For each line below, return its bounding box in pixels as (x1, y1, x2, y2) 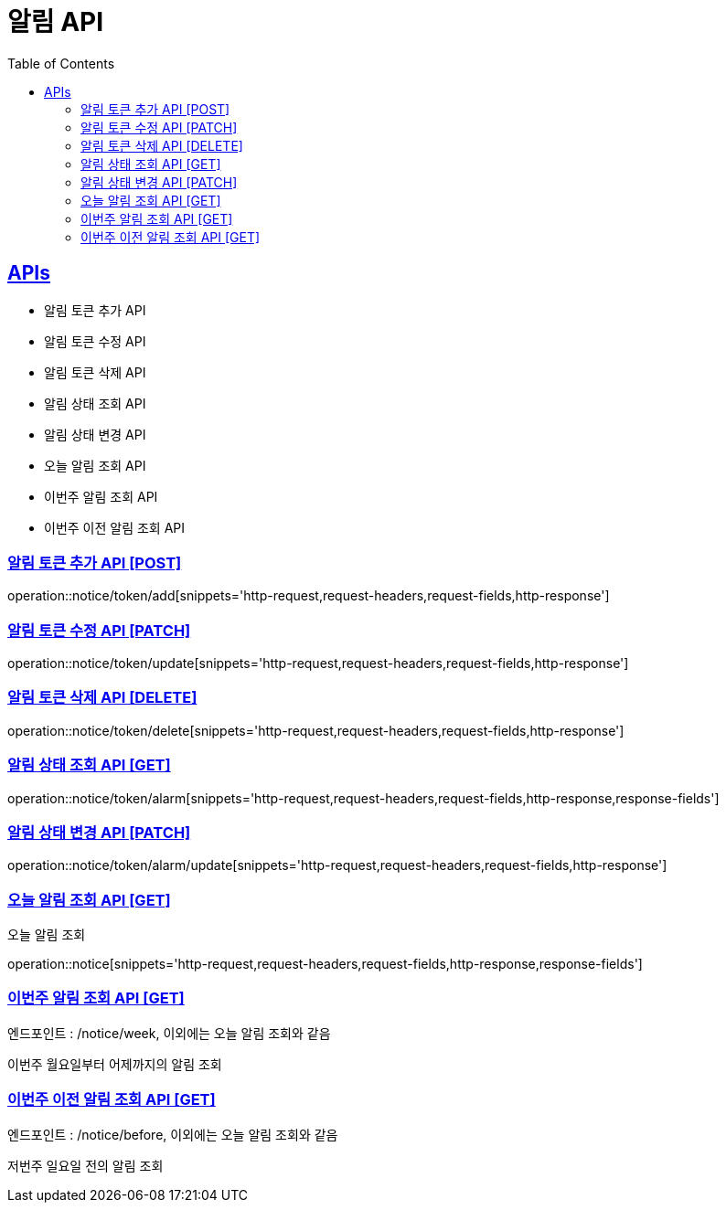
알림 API (7, 6, 104, 37)
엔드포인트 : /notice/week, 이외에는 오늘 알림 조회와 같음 (7, 1024, 331, 1041)
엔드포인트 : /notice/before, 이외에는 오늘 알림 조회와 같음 (7, 1126, 338, 1142)
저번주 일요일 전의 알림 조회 (7, 1157, 164, 1173)
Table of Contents (7, 55, 115, 71)
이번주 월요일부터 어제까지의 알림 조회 (7, 1056, 222, 1072)
